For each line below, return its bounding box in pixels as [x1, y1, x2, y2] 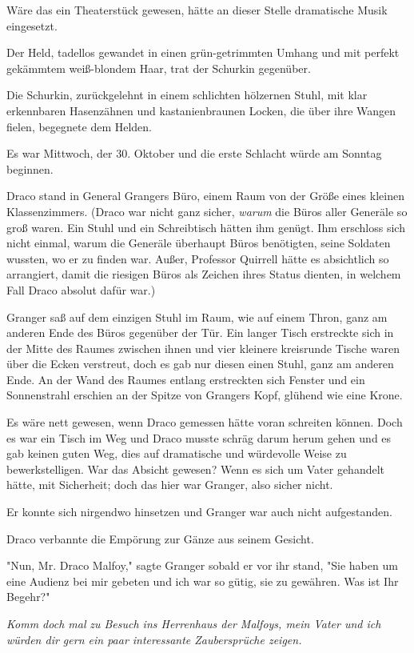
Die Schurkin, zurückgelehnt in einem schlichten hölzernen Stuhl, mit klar [6, 86, 368, 103]
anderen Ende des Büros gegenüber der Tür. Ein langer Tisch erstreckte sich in [6, 324, 394, 341]
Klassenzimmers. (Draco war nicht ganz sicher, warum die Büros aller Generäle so [6, 202, 408, 219]
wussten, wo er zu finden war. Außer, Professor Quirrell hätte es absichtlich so [6, 250, 389, 266]
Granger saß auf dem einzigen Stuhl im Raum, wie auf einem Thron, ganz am [6, 308, 388, 325]
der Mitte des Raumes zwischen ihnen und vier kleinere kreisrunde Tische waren [6, 339, 400, 356]
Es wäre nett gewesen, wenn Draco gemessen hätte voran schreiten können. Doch [6, 414, 403, 431]
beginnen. [6, 160, 54, 177]
